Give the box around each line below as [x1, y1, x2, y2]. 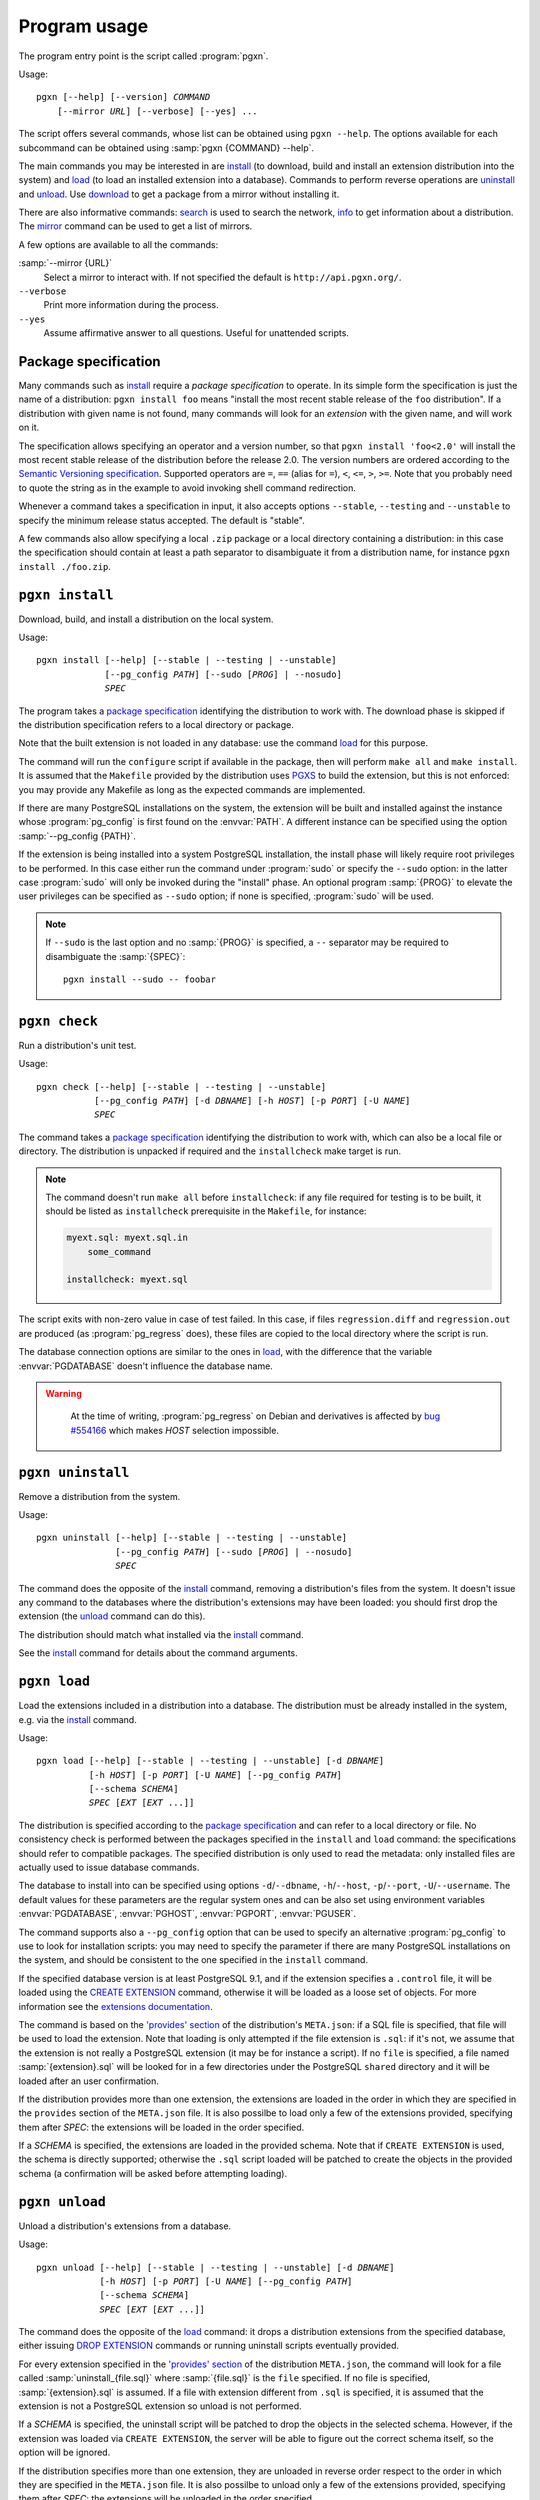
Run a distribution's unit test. [18, 1039, 137, 1051]
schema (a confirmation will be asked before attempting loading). [18, 2167, 288, 2179]
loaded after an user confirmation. [18, 2075, 160, 2087]
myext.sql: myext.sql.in [66, 1232, 189, 1244]
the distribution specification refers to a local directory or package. [18, 719, 294, 731]
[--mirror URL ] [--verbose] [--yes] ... [56, 105, 259, 117]
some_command [87, 1246, 152, 1257]
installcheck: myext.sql [66, 1274, 189, 1285]
